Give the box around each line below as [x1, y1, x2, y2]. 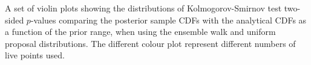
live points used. [5, 49, 65, 61]
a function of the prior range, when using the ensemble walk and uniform [5, 25, 276, 38]
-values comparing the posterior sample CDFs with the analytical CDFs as [30, 13, 307, 26]
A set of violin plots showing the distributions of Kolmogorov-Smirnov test [5, 2, 282, 14]
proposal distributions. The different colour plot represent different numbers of [5, 37, 296, 49]
